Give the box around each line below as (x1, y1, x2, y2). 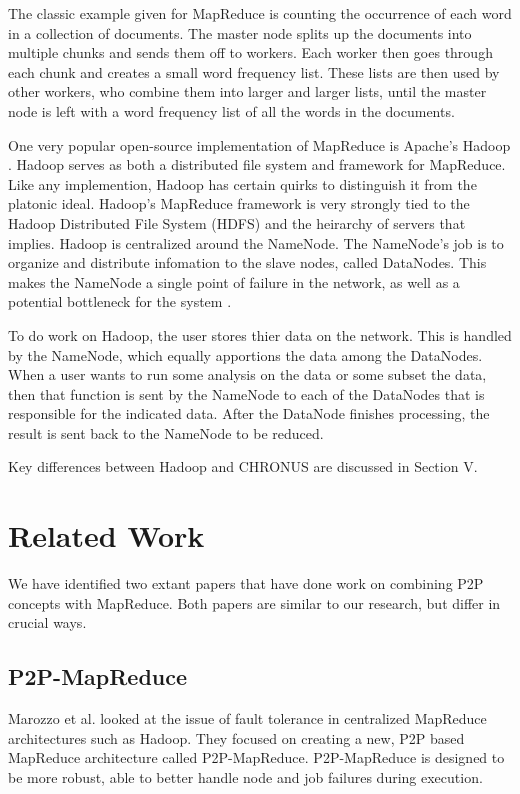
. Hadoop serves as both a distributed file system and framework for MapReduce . (8, 154, 506, 175)
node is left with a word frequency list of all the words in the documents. (8, 100, 455, 121)
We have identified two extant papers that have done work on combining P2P (8, 573, 484, 594)
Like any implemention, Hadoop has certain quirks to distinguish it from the (8, 173, 477, 194)
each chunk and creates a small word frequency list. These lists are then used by (8, 61, 500, 82)
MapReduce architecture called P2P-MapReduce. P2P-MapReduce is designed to (8, 747, 505, 768)
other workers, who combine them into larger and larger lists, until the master (8, 81, 487, 102)
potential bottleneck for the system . (8, 291, 232, 312)
